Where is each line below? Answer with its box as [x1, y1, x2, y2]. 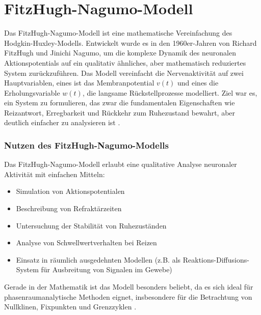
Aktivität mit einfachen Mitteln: [4, 168, 105, 179]
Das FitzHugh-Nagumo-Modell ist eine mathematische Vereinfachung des [4, 27, 232, 38]
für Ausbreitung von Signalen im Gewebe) [41, 264, 172, 275]
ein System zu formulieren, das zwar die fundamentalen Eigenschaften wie [4, 97, 235, 108]
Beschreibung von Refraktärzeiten [16, 203, 122, 214]
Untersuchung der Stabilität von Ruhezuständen [16, 220, 167, 231]
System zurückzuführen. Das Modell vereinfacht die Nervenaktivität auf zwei [4, 67, 244, 78]
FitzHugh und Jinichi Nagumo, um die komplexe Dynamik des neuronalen [4, 47, 236, 58]
